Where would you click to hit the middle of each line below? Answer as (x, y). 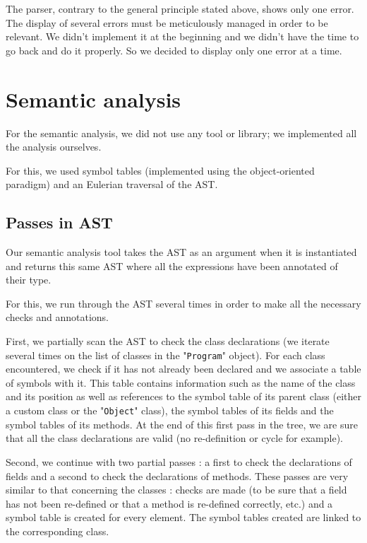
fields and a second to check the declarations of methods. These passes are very (177, 475)
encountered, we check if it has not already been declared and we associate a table (183, 369)
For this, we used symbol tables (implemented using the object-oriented (160, 170)
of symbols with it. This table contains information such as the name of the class (181, 382)
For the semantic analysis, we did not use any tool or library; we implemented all (181, 133)
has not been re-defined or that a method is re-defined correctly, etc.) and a (169, 503)
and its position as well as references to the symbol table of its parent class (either (184, 396)
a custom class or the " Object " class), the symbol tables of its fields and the (170, 410)
